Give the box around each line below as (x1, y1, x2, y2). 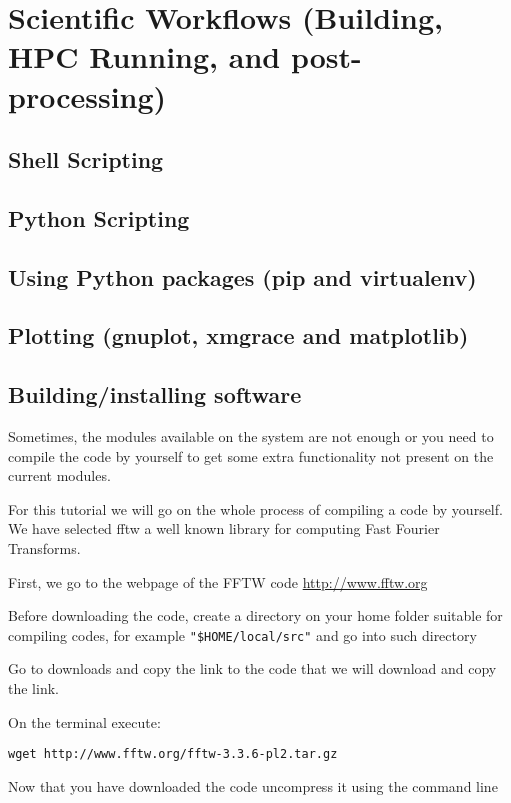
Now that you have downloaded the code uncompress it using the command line (8, 775, 498, 796)
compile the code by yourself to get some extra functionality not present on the (8, 445, 494, 466)
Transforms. (8, 538, 81, 559)
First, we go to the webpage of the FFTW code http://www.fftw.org (8, 571, 428, 592)
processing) (8, 75, 167, 116)
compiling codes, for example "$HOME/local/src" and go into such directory (8, 624, 477, 645)
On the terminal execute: (8, 711, 161, 732)
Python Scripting (8, 202, 190, 233)
